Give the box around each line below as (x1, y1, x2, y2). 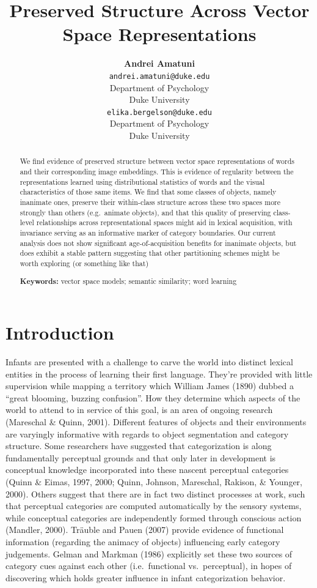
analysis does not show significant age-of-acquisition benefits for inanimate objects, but (20, 237, 297, 248)
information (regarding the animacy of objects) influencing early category (5, 535, 280, 548)
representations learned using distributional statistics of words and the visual (20, 176, 265, 187)
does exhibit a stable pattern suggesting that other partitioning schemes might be (20, 248, 280, 258)
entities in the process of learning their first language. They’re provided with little (5, 367, 313, 380)
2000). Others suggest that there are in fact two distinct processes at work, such (5, 487, 305, 500)
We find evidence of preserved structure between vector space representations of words (20, 156, 294, 166)
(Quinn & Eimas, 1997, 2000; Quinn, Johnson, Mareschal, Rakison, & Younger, (5, 475, 302, 488)
